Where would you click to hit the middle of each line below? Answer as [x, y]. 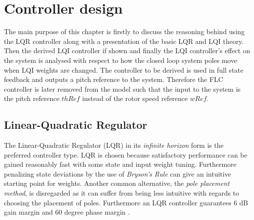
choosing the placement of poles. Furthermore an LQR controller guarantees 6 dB [126, 202]
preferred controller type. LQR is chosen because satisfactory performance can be [126, 154]
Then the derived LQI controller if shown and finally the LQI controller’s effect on [127, 50]
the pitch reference [32, 98]
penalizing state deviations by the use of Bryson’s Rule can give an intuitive [117, 173]
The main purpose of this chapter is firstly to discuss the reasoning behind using [124, 31]
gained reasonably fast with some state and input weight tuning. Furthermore [120, 164]
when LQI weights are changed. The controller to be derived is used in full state [124, 70]
